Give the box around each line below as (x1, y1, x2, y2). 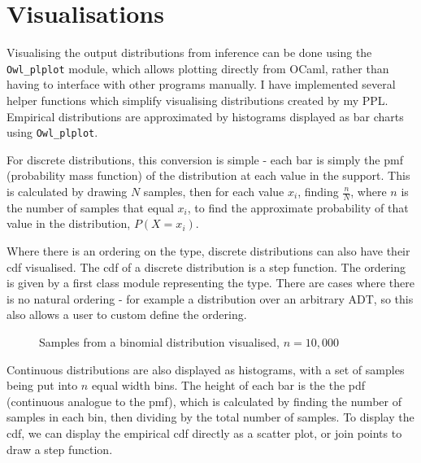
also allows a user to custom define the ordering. (7, 306, 247, 323)
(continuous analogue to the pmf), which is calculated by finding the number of (7, 392, 401, 409)
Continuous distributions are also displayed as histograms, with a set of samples (7, 360, 405, 378)
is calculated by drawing (7, 183, 128, 199)
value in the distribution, (7, 215, 131, 232)
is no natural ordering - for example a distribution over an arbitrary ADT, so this (7, 290, 414, 307)
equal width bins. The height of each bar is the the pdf (91, 377, 366, 394)
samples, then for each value (143, 183, 284, 199)
